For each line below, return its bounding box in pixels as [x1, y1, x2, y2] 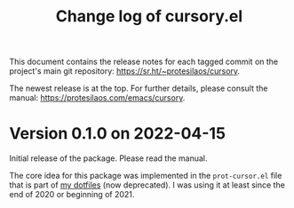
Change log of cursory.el [55, 6, 243, 27]
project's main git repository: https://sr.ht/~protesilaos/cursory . [9, 66, 241, 76]
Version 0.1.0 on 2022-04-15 [9, 124, 226, 144]
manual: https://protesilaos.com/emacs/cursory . [9, 92, 186, 103]
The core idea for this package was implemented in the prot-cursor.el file [9, 171, 282, 181]
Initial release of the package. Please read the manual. [9, 153, 208, 164]
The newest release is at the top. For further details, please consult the [9, 83, 268, 94]
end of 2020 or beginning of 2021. [9, 189, 135, 200]
